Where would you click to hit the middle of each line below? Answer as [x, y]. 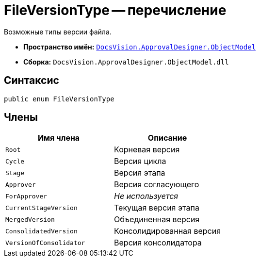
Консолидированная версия [168, 231]
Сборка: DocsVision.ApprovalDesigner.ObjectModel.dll [126, 62]
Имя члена [59, 138]
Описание [167, 138]
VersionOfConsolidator [45, 243]
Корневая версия [147, 150]
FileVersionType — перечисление [115, 10]
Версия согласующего [157, 185]
